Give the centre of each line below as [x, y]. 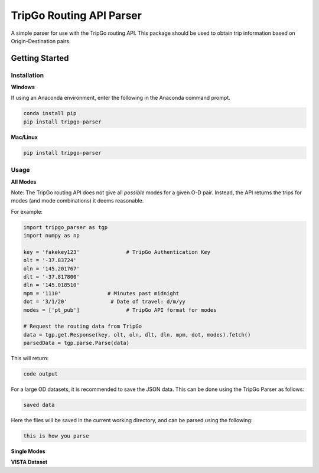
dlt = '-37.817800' [51, 277]
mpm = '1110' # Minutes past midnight [101, 293]
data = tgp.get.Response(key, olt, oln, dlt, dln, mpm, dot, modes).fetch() [137, 335]
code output [41, 374]
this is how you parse [56, 436]
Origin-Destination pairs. [41, 41]
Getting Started [40, 58]
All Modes [24, 182]
